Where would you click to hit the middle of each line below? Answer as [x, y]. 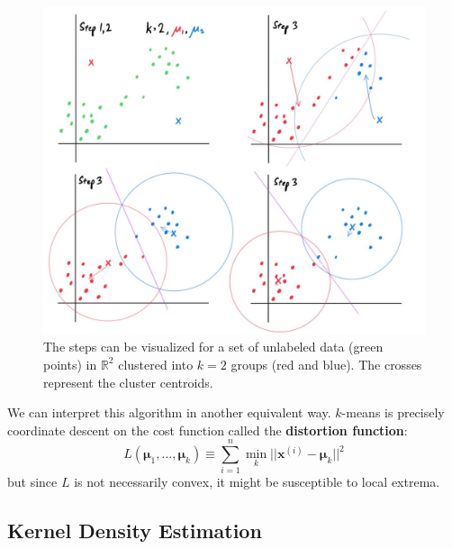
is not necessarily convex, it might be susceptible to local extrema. [257, 482]
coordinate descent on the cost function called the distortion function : [208, 430]
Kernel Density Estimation [135, 531]
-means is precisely [393, 412]
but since [32, 482]
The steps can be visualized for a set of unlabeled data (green [213, 347]
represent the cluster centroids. [128, 382]
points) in [70, 364]
